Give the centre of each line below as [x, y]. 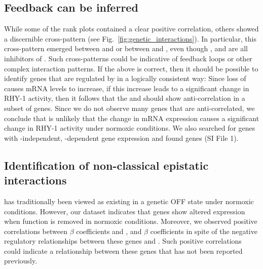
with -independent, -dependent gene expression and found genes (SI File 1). [121, 138]
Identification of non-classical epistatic [106, 165]
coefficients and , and [109, 231]
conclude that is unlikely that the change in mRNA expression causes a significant [132, 118]
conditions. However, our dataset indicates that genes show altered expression [125, 211]
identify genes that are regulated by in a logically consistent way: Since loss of [125, 78]
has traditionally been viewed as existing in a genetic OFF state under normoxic [129, 201]
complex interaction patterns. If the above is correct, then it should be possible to [131, 68]
